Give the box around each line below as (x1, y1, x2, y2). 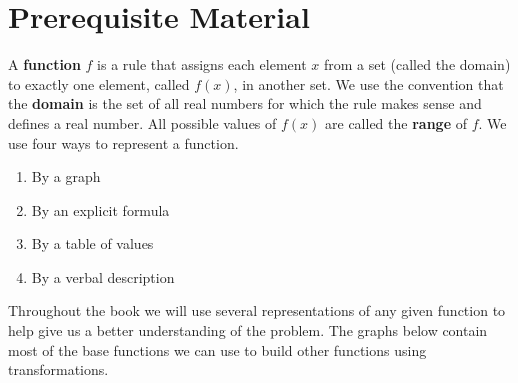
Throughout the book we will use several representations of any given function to (8, 300, 506, 321)
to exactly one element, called (8, 73, 190, 94)
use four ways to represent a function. (8, 132, 239, 153)
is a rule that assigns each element (97, 54, 307, 75)
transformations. (8, 359, 109, 380)
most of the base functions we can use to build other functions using (8, 339, 427, 360)
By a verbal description (31, 266, 175, 287)
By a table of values (31, 233, 154, 254)
